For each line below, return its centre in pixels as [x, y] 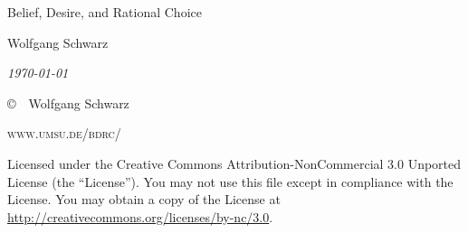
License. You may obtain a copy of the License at [144, 199]
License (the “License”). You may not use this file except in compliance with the [230, 181]
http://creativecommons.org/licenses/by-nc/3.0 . [140, 216]
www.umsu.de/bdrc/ [64, 133]
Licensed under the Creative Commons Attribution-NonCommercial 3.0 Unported [234, 163]
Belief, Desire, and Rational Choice [105, 12]
